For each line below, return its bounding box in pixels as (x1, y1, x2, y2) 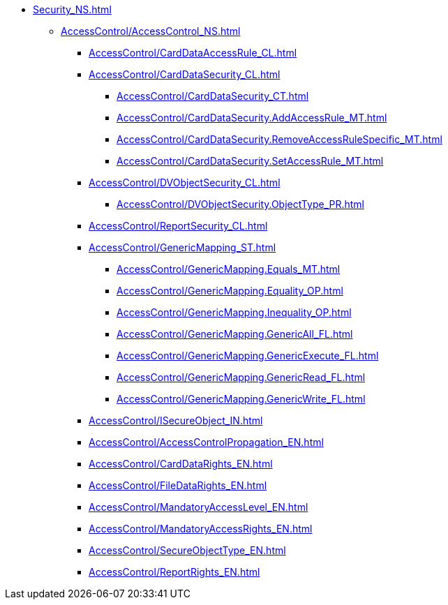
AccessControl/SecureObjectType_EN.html (89, 544, 286, 556)
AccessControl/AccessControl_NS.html (61, 25, 241, 37)
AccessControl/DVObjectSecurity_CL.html (89, 177, 281, 188)
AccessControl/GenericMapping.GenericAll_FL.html (117, 328, 353, 340)
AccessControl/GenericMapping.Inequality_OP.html (117, 306, 352, 318)
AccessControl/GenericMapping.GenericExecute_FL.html (117, 350, 379, 361)
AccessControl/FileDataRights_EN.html (89, 479, 267, 491)
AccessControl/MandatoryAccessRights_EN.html (89, 523, 313, 535)
